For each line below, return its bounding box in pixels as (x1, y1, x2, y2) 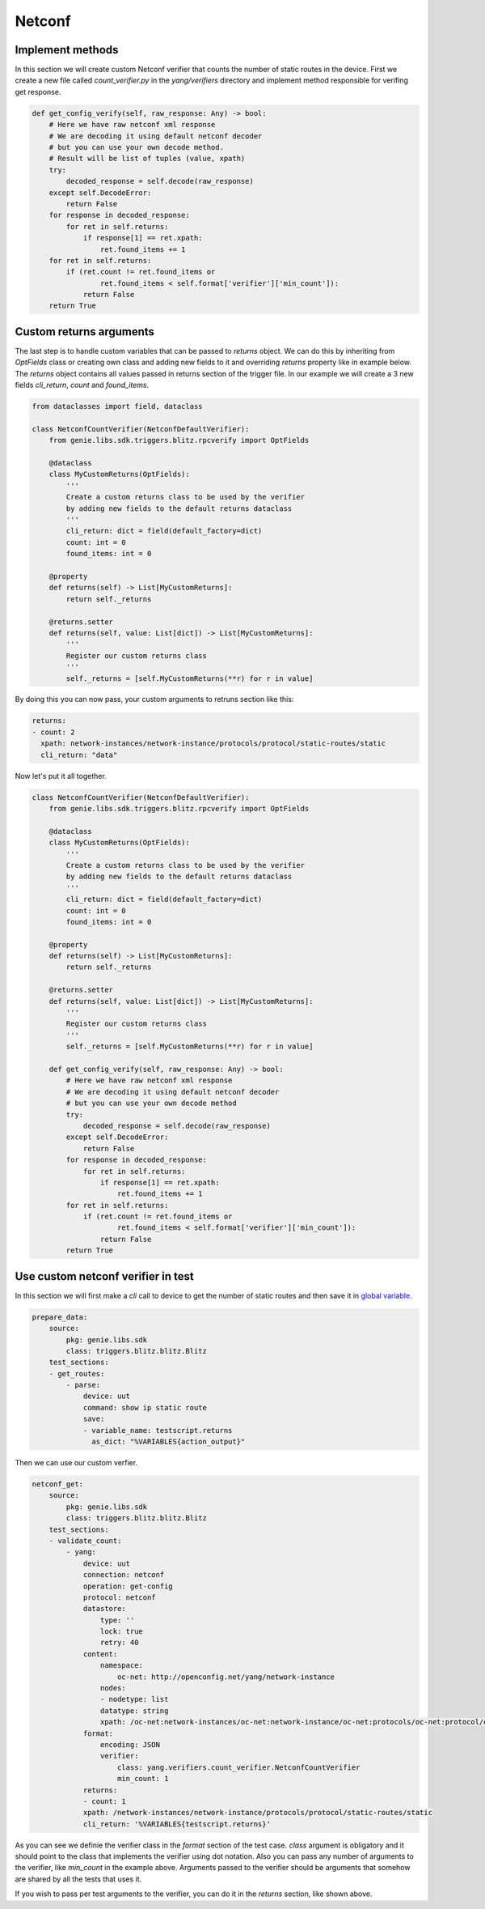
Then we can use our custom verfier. (15, 1458, 137, 1467)
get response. (15, 87, 61, 96)
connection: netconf (82, 1571, 165, 1579)
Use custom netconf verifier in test (15, 1269, 194, 1283)
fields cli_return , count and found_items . (15, 381, 150, 390)
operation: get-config (82, 1581, 173, 1591)
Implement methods (15, 43, 119, 57)
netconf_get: (32, 1479, 84, 1489)
